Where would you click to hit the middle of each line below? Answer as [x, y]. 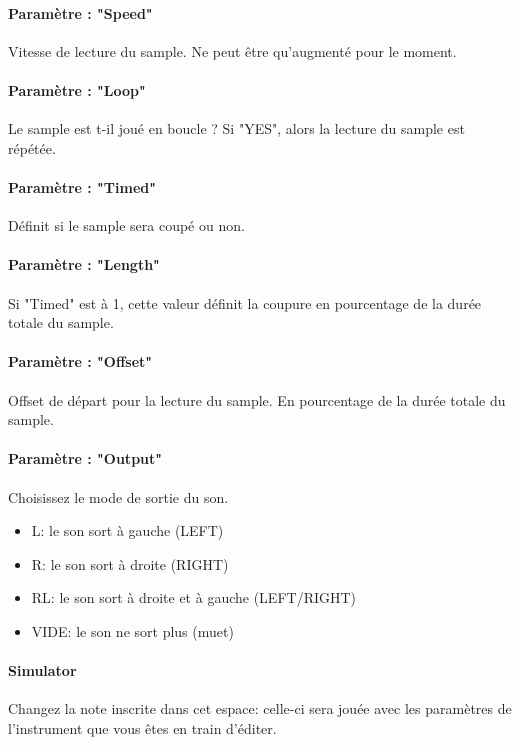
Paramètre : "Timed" [82, 186]
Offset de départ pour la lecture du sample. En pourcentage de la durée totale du [257, 399]
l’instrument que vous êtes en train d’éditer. [142, 727]
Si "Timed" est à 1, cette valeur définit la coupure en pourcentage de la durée [245, 302]
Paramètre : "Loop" [77, 89]
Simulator [42, 670]
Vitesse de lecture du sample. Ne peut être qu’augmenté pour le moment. [232, 50]
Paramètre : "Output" [85, 458]
